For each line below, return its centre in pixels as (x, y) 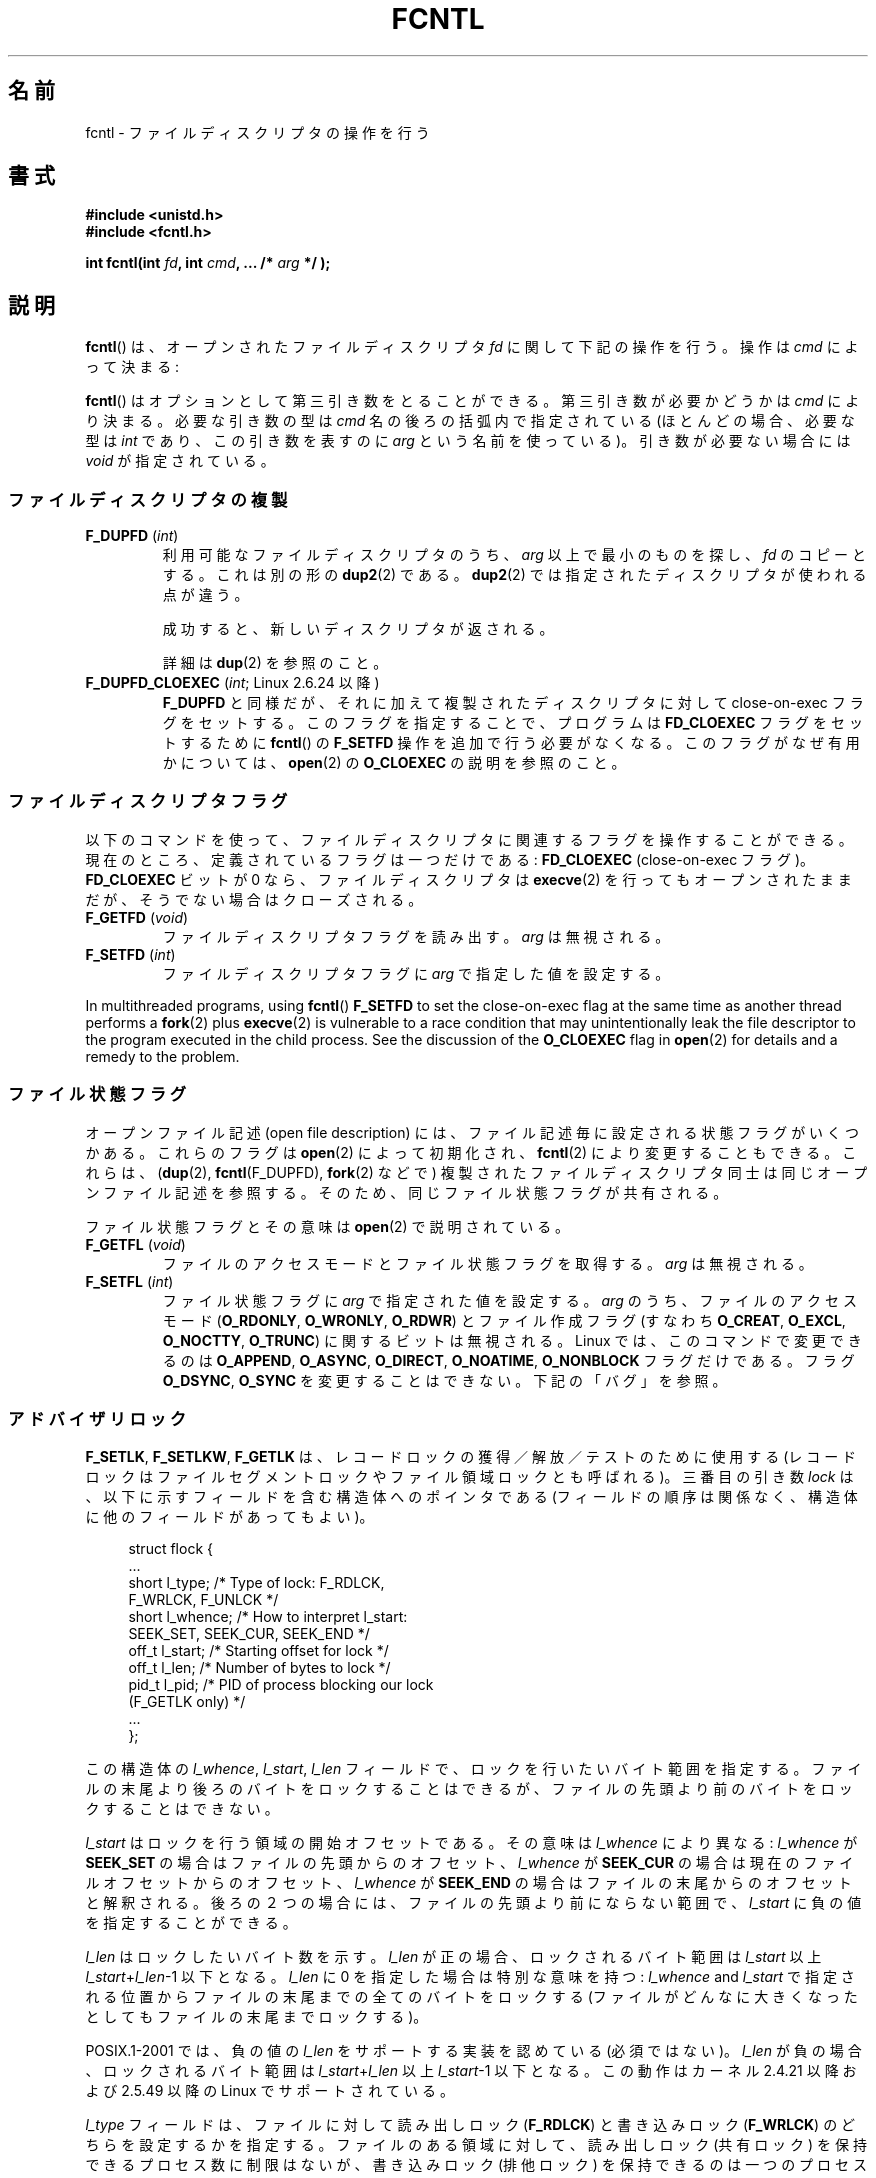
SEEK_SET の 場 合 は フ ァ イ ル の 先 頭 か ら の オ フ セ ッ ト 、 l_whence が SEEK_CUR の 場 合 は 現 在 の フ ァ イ (469, 1863)
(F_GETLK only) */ (187, 1702)
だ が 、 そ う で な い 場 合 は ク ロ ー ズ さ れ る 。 (254, 899)
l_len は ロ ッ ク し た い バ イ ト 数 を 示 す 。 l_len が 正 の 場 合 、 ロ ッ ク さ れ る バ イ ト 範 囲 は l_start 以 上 (453, 1957)
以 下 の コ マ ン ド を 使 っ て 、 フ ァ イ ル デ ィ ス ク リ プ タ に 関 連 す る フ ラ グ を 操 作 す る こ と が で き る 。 (469, 839)
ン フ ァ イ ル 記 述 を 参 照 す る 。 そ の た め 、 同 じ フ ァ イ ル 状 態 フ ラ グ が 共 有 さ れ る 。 (406, 1192)
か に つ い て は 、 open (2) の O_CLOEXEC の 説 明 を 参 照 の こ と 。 (394, 763)
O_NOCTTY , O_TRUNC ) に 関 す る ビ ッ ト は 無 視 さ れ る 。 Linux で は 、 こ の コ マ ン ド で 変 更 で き (512, 1340)
